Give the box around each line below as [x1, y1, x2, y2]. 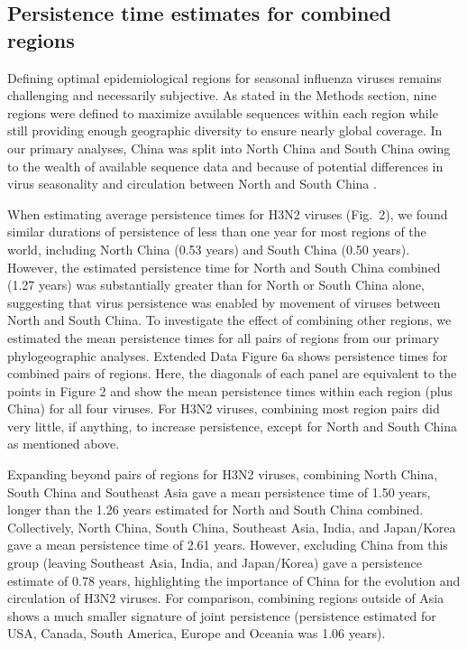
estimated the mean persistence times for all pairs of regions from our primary [7, 328, 440, 347]
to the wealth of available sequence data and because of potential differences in [7, 156, 444, 175]
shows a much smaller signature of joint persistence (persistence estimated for [7, 606, 436, 625]
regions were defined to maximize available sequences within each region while [7, 103, 438, 122]
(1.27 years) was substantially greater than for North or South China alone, [7, 275, 425, 294]
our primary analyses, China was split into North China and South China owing [7, 138, 451, 157]
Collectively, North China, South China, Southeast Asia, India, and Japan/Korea [7, 517, 456, 536]
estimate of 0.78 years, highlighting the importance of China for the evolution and [7, 570, 461, 589]
